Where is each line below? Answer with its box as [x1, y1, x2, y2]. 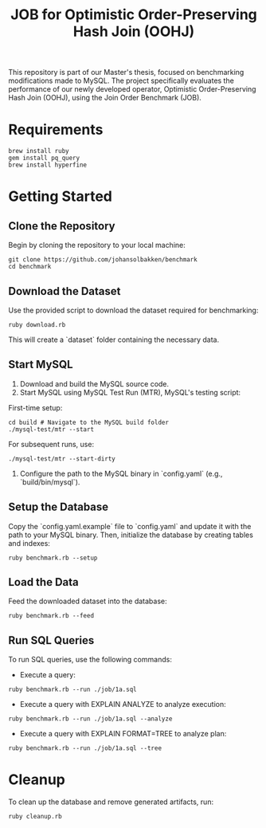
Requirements [8, 121, 104, 139]
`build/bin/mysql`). [19, 477, 80, 487]
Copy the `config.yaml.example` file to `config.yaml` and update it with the [8, 521, 252, 531]
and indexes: [8, 538, 50, 547]
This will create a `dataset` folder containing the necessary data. [8, 335, 220, 344]
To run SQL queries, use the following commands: [8, 655, 173, 665]
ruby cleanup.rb [8, 813, 62, 821]
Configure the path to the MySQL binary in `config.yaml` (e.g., [19, 469, 223, 478]
